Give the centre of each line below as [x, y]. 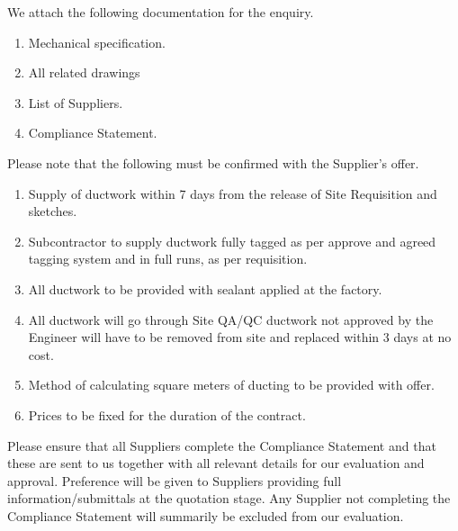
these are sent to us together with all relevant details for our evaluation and [216, 463]
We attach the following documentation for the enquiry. [161, 12]
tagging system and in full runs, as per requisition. [168, 259]
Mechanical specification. [97, 42]
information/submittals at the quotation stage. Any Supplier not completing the [229, 498]
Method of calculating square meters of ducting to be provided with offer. [231, 385]
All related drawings [84, 72]
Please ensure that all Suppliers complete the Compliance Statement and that [222, 445]
